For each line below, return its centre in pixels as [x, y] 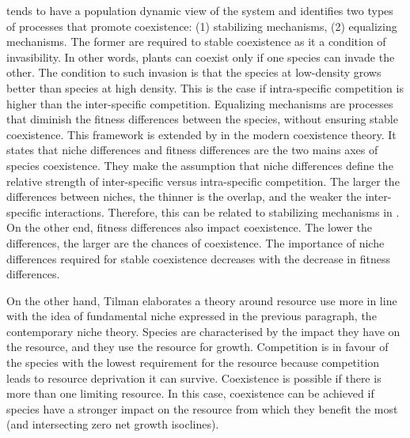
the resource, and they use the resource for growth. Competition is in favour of [197, 347]
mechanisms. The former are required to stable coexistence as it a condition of [196, 42]
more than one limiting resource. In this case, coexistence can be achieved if [190, 393]
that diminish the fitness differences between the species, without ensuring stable [202, 119]
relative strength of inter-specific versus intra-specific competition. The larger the [203, 181]
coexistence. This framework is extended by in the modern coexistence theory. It [201, 134]
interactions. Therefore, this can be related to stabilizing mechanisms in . [222, 211]
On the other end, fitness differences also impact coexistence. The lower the [190, 227]
